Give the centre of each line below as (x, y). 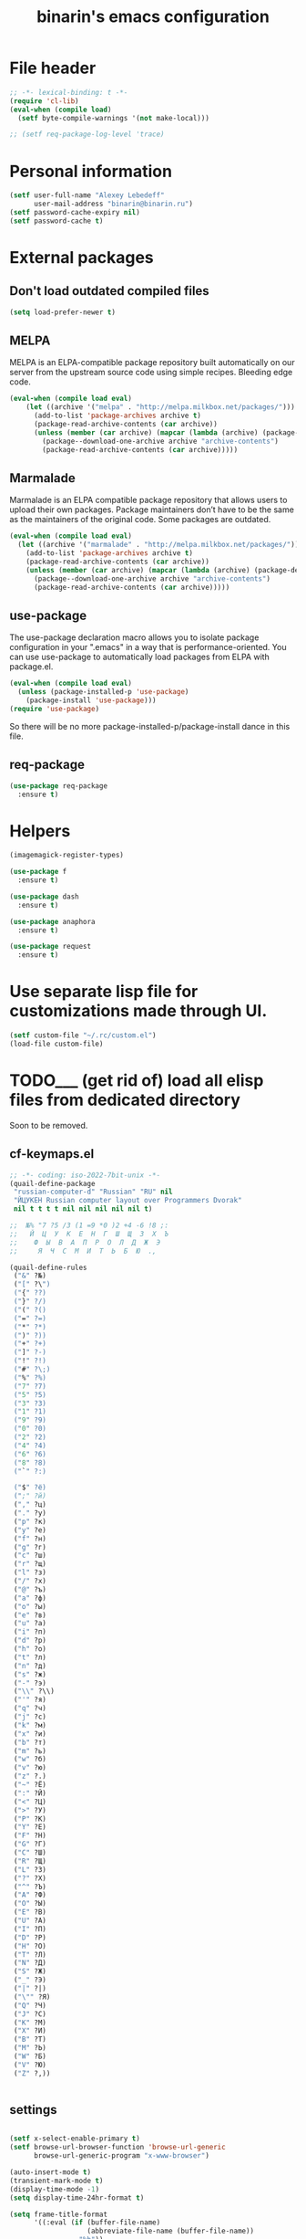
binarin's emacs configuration (153, 17)
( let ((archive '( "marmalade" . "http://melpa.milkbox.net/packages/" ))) (160, 545)
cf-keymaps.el (52, 1154)
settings (33, 2110)
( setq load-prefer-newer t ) (63, 312)
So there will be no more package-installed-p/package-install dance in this (150, 726)
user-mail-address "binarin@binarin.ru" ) (113, 204)
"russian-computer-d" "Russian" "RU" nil (93, 1192)
